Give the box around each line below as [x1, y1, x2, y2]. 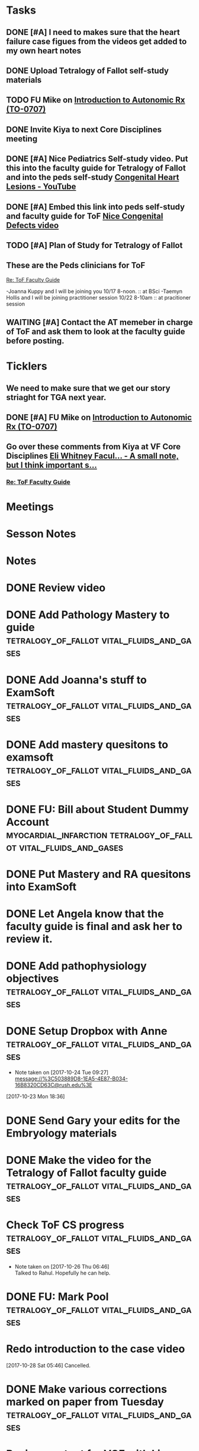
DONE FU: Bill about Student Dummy [6, 803, 189, 816]
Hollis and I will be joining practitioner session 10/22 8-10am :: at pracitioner [6, 294, 191, 301]
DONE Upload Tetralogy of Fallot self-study [6, 66, 169, 76]
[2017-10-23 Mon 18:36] [6, 1093, 65, 1100]
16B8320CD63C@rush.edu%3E [14, 1082, 93, 1089]
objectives [6, 972, 59, 986]
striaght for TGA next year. [6, 392, 107, 403]
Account [6, 815, 49, 829]
